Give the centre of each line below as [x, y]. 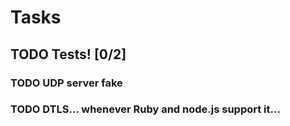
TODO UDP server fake [66, 83]
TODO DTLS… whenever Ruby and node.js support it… [145, 109]
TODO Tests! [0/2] [68, 54]
